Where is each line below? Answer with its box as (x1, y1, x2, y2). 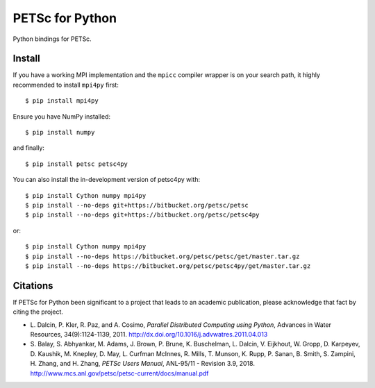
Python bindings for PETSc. (12, 35, 92, 43)
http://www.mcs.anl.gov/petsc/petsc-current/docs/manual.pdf (30, 369, 209, 378)
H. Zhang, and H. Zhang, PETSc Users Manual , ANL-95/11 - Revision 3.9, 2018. (30, 360, 255, 368)
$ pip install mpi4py (25, 97, 99, 105)
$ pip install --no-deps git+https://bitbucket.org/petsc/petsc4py (25, 211, 260, 219)
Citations (12, 280, 53, 292)
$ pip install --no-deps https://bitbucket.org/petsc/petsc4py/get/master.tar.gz (25, 262, 311, 270)
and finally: (12, 144, 45, 152)
